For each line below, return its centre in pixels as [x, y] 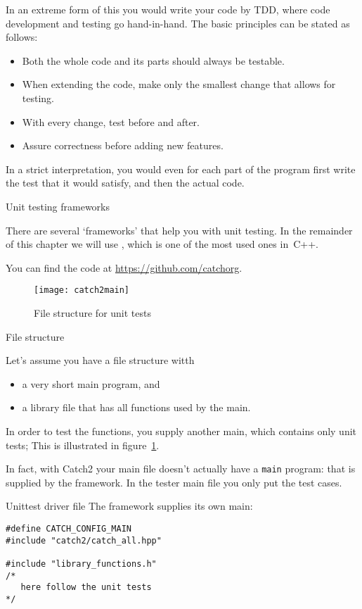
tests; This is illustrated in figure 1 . [83, 445]
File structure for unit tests [92, 312]
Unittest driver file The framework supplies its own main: [129, 506]
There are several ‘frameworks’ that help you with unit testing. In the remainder [179, 230]
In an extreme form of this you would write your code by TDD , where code [168, 9]
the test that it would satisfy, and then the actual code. [125, 183]
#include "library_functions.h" [81, 564]
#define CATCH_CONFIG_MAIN [69, 528]
